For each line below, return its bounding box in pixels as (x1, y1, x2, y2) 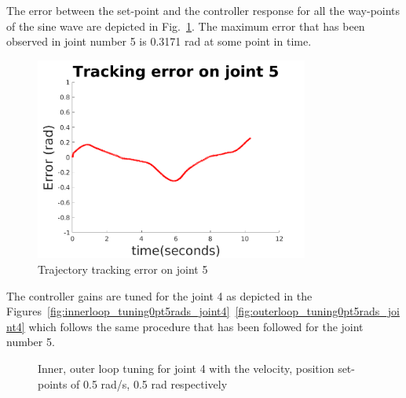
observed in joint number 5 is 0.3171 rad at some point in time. (6, 33, 312, 50)
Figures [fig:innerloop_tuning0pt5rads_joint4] (6, 303, 230, 319)
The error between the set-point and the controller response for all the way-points (6, 2, 401, 18)
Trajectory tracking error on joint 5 (38, 260, 208, 277)
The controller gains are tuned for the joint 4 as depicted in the (6, 287, 313, 304)
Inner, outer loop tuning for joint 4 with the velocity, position (38, 359, 335, 376)
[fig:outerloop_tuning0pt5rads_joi (235, 303, 400, 319)
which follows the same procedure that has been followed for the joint (28, 318, 364, 334)
